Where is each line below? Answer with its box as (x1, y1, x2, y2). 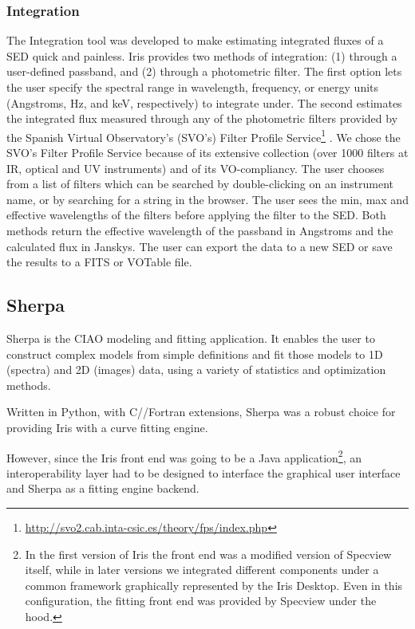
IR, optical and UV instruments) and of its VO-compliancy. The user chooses (6, 159, 385, 176)
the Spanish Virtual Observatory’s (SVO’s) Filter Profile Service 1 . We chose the (6, 126, 401, 145)
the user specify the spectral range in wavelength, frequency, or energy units (6, 79, 379, 95)
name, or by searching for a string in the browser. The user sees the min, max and (6, 191, 409, 207)
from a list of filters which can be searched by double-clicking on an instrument (6, 175, 394, 192)
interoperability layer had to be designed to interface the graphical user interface (6, 464, 401, 481)
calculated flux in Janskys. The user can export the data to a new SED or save (6, 238, 393, 254)
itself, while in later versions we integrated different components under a (25, 561, 379, 578)
